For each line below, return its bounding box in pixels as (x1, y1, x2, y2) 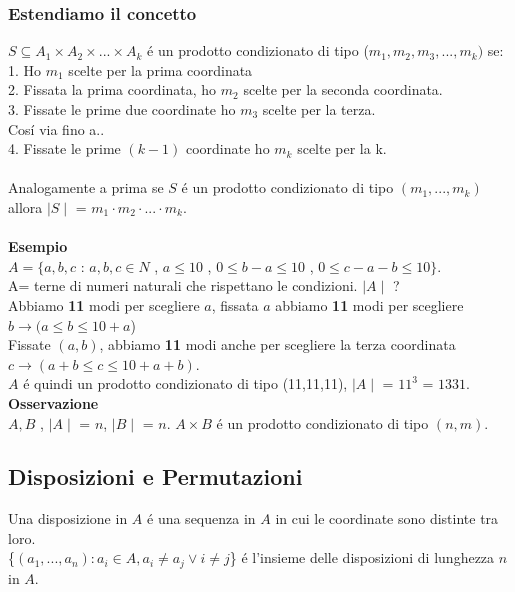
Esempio (8, 236, 68, 257)
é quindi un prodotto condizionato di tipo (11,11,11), (23, 373, 348, 394)
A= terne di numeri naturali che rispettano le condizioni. (8, 275, 358, 296)
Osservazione (8, 392, 99, 413)
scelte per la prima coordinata (68, 59, 253, 80)
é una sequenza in (147, 508, 256, 529)
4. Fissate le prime (8, 138, 121, 159)
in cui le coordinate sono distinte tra (275, 508, 499, 529)
